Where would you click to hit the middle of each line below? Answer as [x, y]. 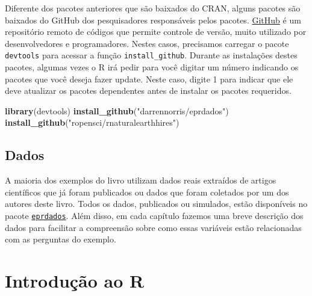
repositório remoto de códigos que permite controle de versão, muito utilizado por [156, 32]
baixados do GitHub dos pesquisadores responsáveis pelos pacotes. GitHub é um [153, 20]
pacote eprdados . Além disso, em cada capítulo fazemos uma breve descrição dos [154, 215]
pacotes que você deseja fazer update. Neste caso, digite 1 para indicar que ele [149, 79]
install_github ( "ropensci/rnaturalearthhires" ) [92, 122]
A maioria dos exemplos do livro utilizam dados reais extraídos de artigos [141, 180]
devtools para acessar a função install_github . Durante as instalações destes [151, 55]
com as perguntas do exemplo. [61, 239]
